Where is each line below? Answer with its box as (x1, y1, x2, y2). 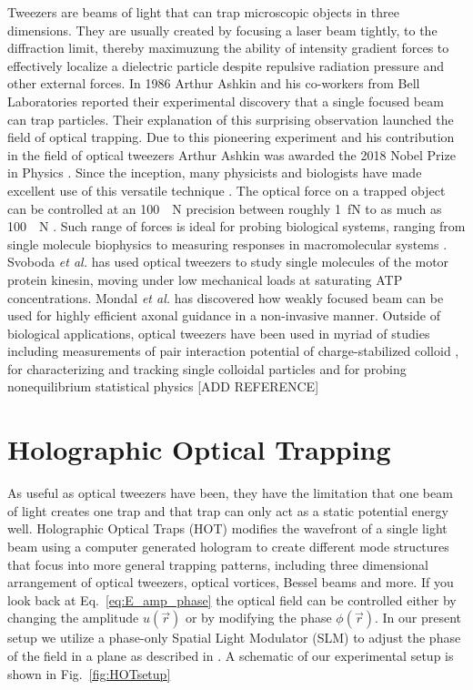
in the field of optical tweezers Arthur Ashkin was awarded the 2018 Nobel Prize (7, 145, 456, 164)
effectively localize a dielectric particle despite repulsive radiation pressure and (7, 56, 445, 75)
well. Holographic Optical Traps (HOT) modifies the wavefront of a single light (7, 519, 448, 538)
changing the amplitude (7, 608, 139, 627)
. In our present (374, 608, 461, 627)
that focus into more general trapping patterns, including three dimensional (7, 554, 428, 573)
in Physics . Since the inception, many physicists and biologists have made (7, 163, 422, 182)
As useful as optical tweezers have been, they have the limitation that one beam (7, 483, 453, 502)
